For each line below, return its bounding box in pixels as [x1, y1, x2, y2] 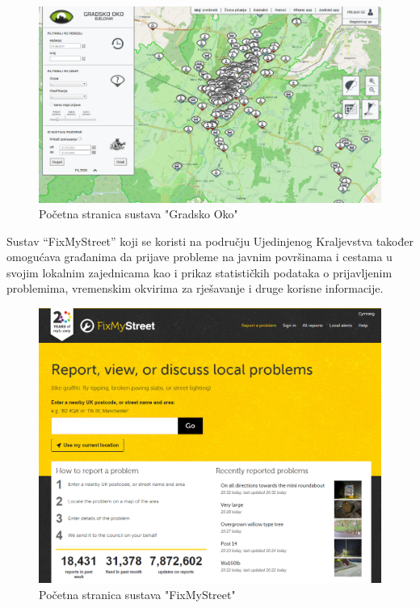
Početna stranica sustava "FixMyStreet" [39, 585, 236, 602]
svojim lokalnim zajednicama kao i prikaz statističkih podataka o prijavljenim [6, 264, 393, 281]
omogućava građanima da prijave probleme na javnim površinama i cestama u [6, 248, 393, 265]
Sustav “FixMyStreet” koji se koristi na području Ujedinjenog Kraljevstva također [6, 232, 414, 249]
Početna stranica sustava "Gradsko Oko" [39, 205, 238, 222]
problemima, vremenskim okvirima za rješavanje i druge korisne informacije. [6, 280, 384, 297]
